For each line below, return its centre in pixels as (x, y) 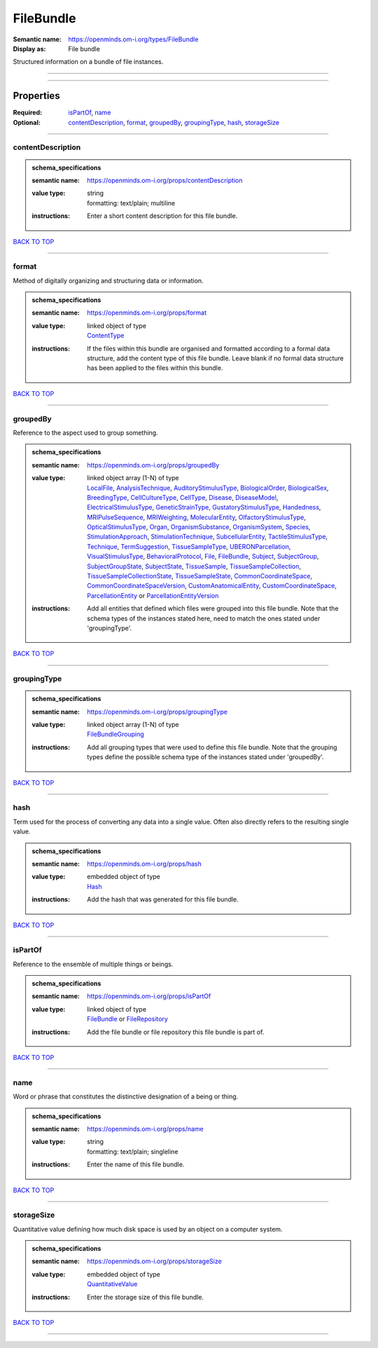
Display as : (29, 48)
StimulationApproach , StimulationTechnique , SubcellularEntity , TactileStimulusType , (208, 537)
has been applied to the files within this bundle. (155, 368)
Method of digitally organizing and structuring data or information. (108, 280)
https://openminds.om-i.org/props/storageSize (154, 1261)
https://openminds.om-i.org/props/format (147, 313)
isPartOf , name (90, 113)
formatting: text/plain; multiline (131, 203)
